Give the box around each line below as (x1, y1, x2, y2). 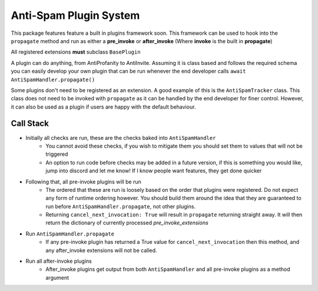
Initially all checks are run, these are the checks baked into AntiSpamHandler (25, 134, 216, 141)
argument (45, 274, 69, 281)
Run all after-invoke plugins (25, 257, 92, 265)
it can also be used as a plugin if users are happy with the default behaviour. (11, 103, 196, 110)
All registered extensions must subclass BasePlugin (11, 48, 141, 55)
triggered (45, 151, 68, 158)
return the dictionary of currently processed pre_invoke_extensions (45, 219, 208, 227)
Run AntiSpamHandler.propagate (25, 230, 115, 237)
